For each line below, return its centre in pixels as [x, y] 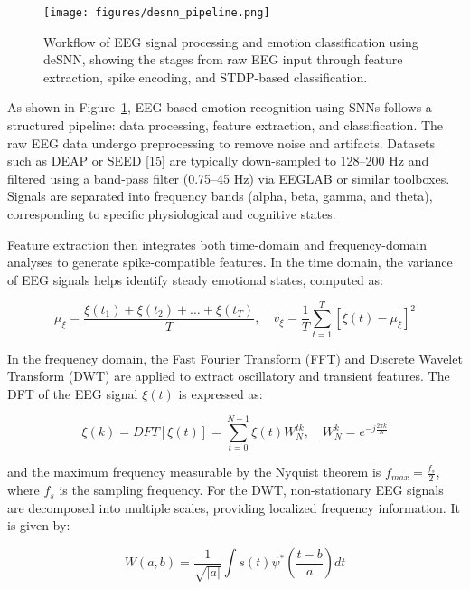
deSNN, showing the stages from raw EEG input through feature [223, 59]
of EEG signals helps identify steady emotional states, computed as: [195, 279]
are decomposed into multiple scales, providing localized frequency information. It [234, 507]
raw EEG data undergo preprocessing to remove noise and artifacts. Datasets [221, 142]
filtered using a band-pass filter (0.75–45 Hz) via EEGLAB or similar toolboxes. [229, 178]
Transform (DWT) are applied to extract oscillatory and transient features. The [229, 376]
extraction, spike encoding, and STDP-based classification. [206, 76]
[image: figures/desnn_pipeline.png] [157, 13]
